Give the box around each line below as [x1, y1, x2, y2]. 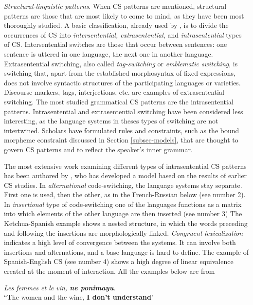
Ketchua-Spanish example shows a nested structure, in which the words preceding [4, 218, 248, 228]
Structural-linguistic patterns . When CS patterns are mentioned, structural [4, 1, 227, 11]
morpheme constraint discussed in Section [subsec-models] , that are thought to [4, 135, 238, 145]
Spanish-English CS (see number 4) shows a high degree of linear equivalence [4, 256, 234, 266]
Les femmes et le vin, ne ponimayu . [4, 282, 116, 292]
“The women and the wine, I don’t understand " [4, 292, 154, 302]
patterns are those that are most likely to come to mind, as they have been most [4, 10, 244, 20]
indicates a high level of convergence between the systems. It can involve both [4, 237, 236, 247]
